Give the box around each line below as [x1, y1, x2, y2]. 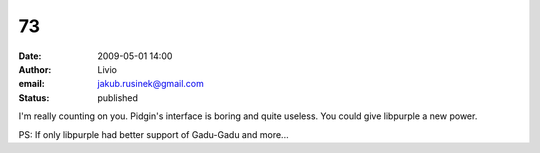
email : [18, 78, 45, 90]
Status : [18, 91, 50, 104]
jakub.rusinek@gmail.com [97, 78, 204, 90]
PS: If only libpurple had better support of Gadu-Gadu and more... [18, 128, 289, 140]
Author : [18, 63, 52, 75]
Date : [18, 50, 42, 62]
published [97, 91, 139, 104]
